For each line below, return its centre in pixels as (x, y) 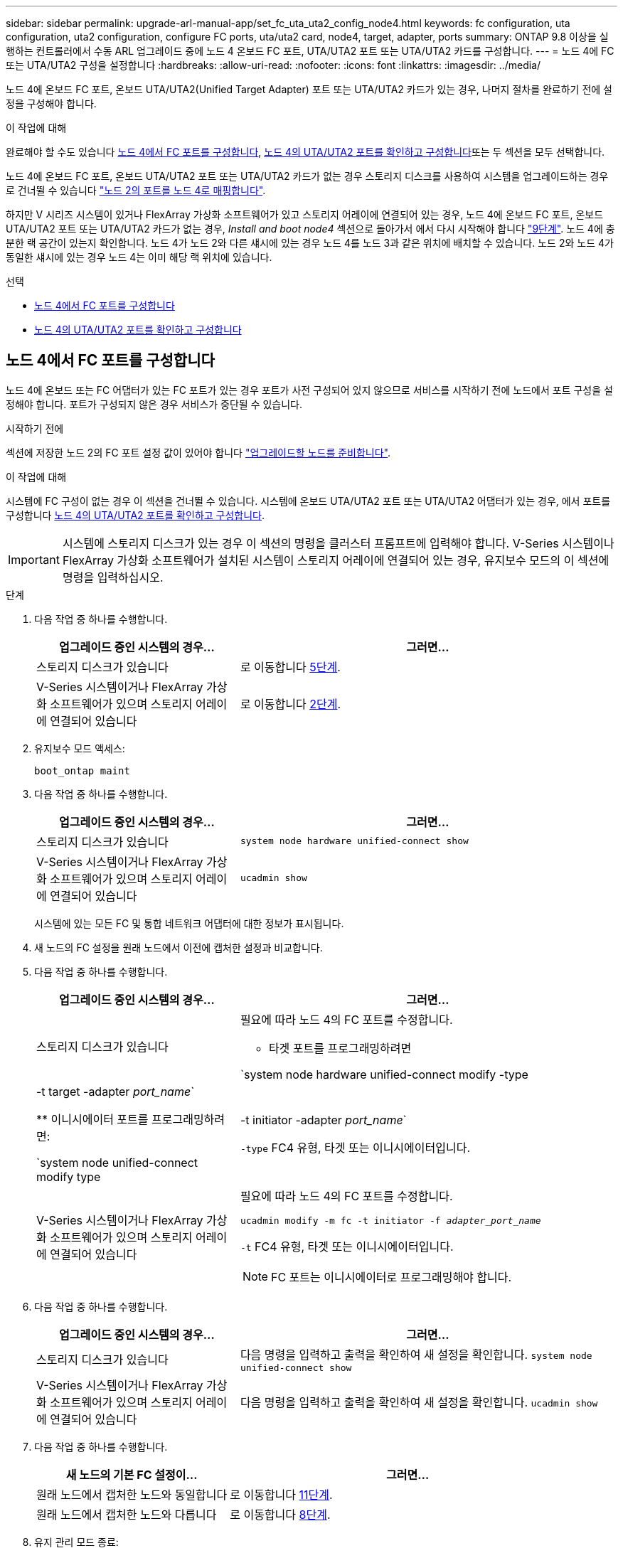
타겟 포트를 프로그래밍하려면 (340, 1048)
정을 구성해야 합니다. (51, 103)
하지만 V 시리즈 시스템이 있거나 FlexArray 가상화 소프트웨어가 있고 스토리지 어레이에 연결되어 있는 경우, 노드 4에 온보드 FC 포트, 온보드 (305, 214)
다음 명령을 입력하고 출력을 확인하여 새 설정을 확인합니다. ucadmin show (419, 1402)
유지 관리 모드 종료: (76, 1542)
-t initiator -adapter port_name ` (323, 1120)
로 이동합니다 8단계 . (280, 1514)
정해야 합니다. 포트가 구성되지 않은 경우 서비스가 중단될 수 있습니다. (154, 404)
